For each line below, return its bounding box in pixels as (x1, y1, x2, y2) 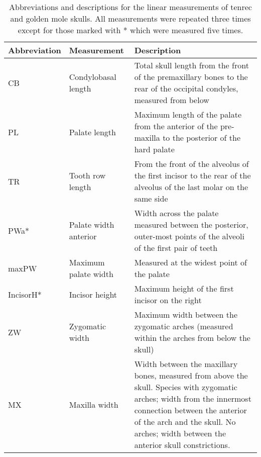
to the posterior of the (163, 132, 240, 143)
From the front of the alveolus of (134, 158, 249, 169)
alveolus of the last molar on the (134, 181, 248, 193)
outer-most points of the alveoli (134, 230, 245, 242)
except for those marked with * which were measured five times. (18, 24, 243, 36)
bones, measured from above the (134, 370, 248, 381)
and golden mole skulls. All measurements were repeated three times (10, 13, 251, 24)
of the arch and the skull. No (134, 416, 236, 427)
